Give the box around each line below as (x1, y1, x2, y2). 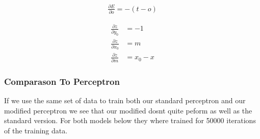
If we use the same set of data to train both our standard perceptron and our (4, 95, 246, 106)
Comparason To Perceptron (4, 75, 120, 87)
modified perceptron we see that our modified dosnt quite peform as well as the (4, 105, 252, 115)
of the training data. (4, 125, 68, 135)
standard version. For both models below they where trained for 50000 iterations (4, 115, 256, 126)
